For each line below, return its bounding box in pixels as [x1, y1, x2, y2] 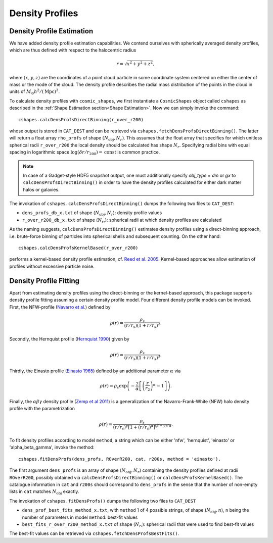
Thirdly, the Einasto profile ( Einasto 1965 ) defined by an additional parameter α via [9, 368, 181, 374]
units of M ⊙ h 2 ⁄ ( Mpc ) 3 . [9, 88, 60, 96]
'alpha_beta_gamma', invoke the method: [9, 445, 95, 451]
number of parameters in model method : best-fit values [22, 514, 138, 520]
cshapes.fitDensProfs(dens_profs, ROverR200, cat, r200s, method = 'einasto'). [18, 456, 221, 462]
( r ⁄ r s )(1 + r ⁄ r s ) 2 [124, 322, 161, 329]
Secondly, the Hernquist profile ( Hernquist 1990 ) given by [9, 336, 130, 342]
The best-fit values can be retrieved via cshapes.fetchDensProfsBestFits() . [9, 530, 179, 536]
